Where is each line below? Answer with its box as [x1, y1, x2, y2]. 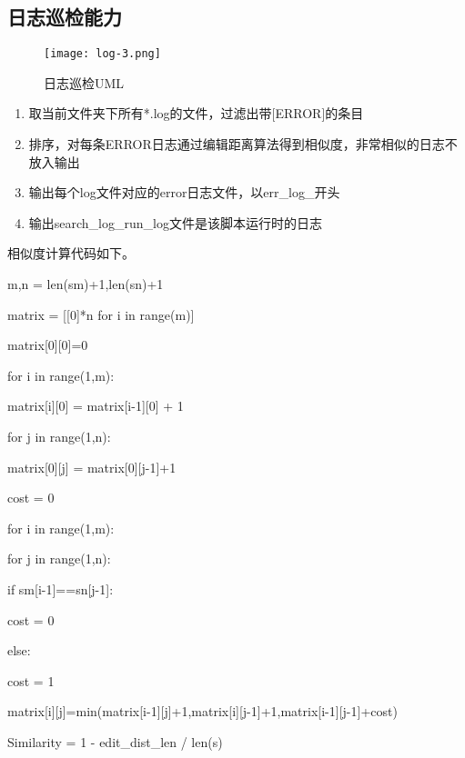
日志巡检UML [44, 73, 125, 92]
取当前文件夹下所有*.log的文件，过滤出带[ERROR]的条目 [28, 104, 364, 123]
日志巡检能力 [7, 3, 122, 31]
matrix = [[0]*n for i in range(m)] [7, 304, 195, 324]
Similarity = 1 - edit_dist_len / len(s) [7, 732, 223, 751]
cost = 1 [7, 671, 55, 690]
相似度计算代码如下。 [7, 244, 135, 263]
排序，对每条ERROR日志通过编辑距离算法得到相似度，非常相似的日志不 [28, 135, 458, 154]
